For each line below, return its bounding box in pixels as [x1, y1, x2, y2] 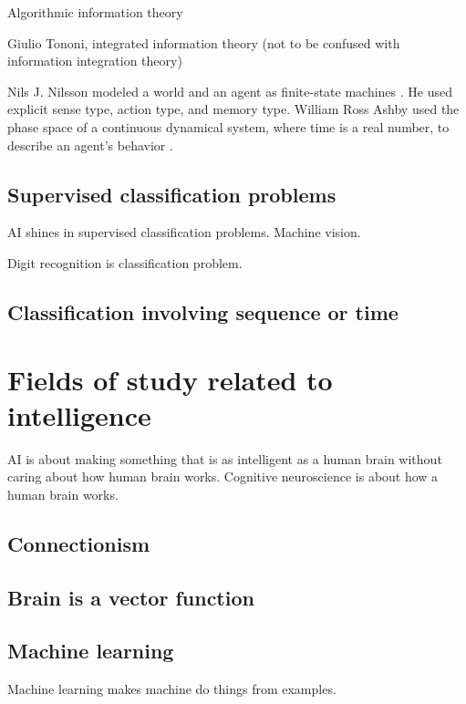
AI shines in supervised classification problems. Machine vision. [7, 223, 361, 242]
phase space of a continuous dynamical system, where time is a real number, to [7, 117, 450, 136]
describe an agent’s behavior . [7, 135, 173, 154]
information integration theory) [7, 51, 182, 70]
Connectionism [7, 529, 150, 557]
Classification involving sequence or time [7, 297, 399, 326]
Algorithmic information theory [7, 3, 183, 21]
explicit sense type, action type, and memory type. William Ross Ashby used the [7, 99, 460, 119]
